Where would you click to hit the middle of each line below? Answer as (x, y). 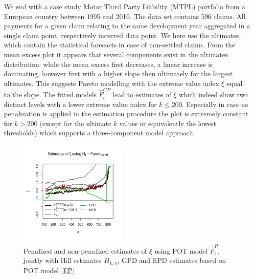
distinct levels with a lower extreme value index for (81, 104)
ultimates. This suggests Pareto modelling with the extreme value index (112, 83)
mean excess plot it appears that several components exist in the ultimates (116, 54)
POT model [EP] (49, 270)
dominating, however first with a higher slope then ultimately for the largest (118, 74)
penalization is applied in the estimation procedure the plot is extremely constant (126, 114)
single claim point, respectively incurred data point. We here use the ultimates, (123, 35)
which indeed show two (213, 95)
